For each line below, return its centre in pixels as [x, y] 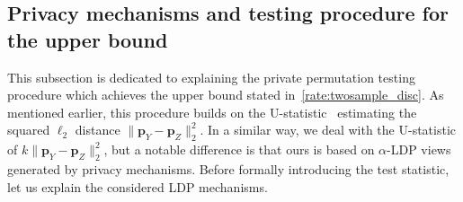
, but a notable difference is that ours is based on [239, 149]
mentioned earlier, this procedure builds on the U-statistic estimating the [212, 112]
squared [29, 130]
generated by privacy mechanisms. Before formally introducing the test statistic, [228, 168]
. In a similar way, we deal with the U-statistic [328, 130]
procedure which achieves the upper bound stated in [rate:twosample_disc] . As [226, 95]
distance [98, 130]
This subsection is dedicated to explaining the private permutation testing [211, 77]
